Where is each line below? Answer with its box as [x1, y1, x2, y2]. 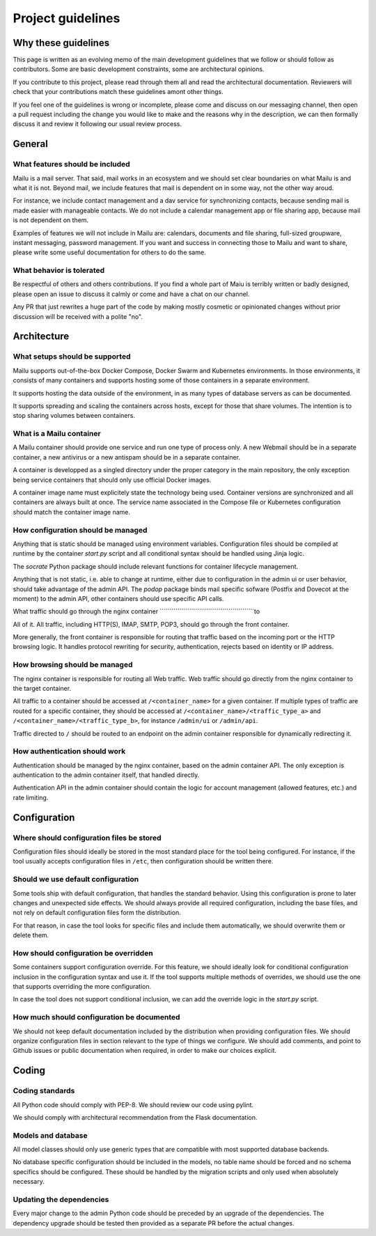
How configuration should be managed [13, 525, 148, 535]
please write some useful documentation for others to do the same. [13, 248, 206, 257]
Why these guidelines [13, 37, 110, 49]
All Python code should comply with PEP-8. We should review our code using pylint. [13, 1100, 254, 1109]
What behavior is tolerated [13, 265, 105, 275]
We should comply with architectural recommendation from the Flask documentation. [13, 1113, 258, 1121]
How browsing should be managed [13, 660, 133, 670]
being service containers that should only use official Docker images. [13, 476, 212, 484]
